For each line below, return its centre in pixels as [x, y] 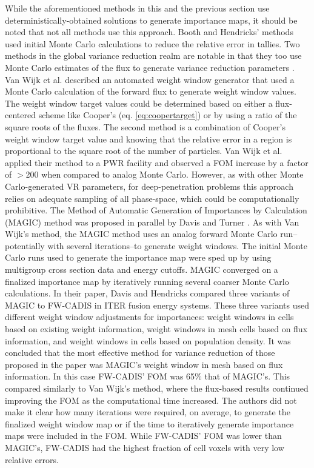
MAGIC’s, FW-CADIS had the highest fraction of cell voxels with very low [145, 447]
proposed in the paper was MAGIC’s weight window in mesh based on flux [144, 364]
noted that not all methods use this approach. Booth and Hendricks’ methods [149, 32]
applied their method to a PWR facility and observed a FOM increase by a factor [157, 162]
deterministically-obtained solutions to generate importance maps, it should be [151, 20]
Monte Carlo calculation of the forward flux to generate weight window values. [151, 91]
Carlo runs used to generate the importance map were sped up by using [138, 257]
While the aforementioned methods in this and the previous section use [137, 8]
